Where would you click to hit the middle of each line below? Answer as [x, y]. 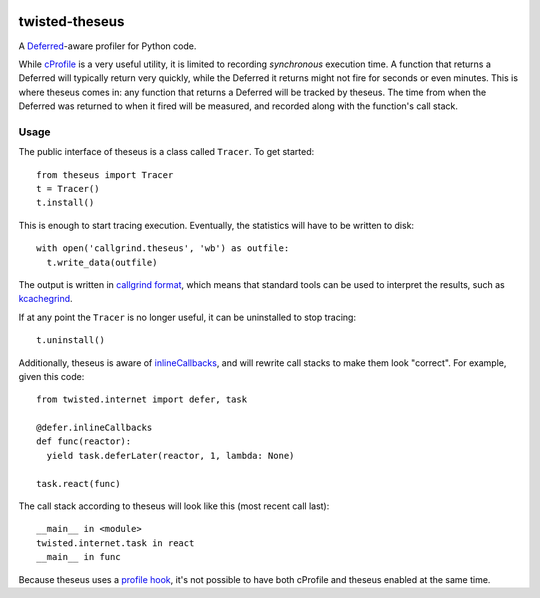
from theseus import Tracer [105, 174]
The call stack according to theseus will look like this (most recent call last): [174, 506]
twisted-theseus [71, 21]
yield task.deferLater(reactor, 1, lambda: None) [170, 455]
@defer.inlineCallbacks [94, 428]
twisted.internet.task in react [115, 543]
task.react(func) [78, 483]
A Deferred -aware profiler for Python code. [107, 46]
